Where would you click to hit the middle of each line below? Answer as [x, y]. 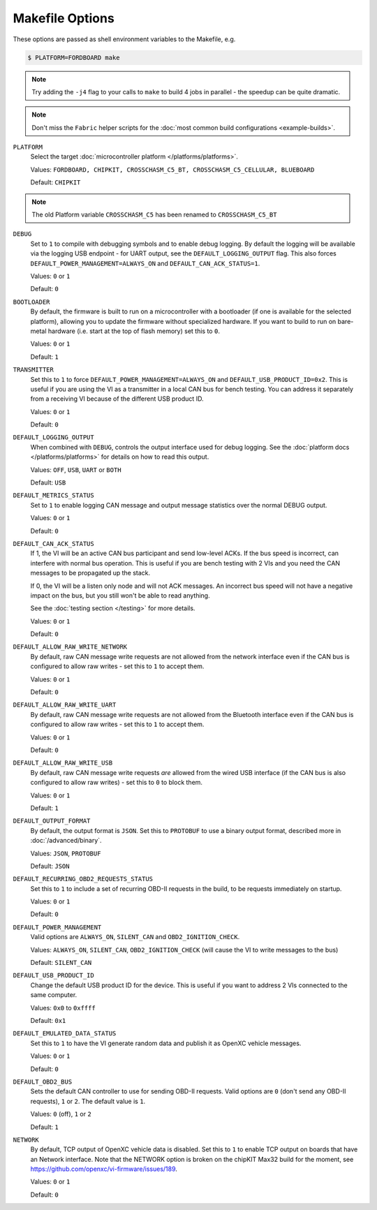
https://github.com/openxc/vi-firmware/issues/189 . [104, 1169]
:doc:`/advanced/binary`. [66, 841]
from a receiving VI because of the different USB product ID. [117, 399]
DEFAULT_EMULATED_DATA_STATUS [65, 1034]
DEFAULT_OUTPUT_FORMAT [52, 821]
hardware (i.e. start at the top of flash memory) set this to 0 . [134, 331]
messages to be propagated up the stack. [90, 573]
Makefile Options [64, 18]
